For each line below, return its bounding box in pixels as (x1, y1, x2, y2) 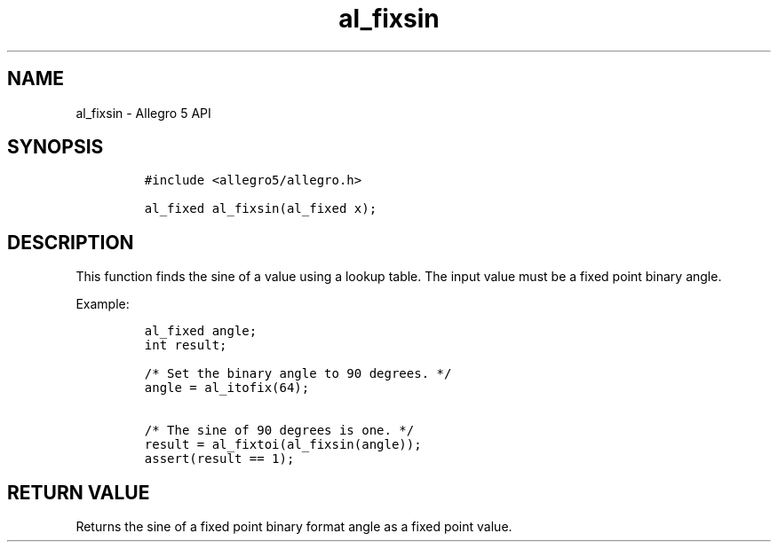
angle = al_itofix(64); (144, 380, 310, 396)
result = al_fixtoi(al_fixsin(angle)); (144, 437, 422, 452)
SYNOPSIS (7, 136, 104, 159)
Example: (75, 296, 130, 312)
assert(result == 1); (144, 451, 295, 467)
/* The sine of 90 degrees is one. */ (144, 423, 415, 438)
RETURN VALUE (7, 481, 150, 504)
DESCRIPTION (7, 231, 134, 254)
